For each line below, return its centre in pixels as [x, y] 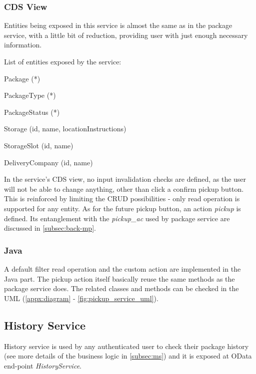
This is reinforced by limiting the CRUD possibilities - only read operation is [122, 198]
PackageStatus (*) [32, 112]
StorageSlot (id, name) [39, 145]
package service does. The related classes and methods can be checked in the [121, 288]
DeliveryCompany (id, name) [48, 162]
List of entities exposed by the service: [63, 61]
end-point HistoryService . [43, 365]
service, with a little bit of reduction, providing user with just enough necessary [126, 35]
